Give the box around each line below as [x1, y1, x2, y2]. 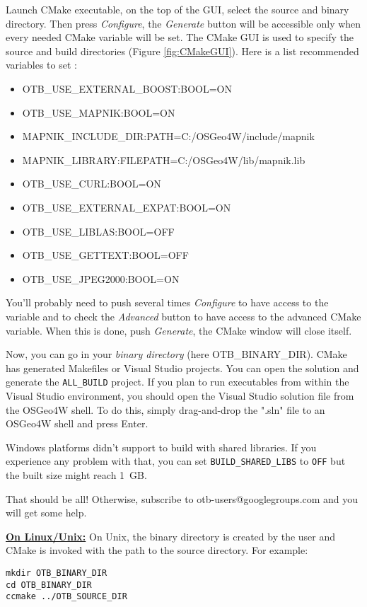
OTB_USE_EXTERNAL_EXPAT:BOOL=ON [22, 200, 231, 214]
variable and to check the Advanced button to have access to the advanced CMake [6, 308, 361, 323]
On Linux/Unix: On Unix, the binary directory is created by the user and [6, 528, 336, 543]
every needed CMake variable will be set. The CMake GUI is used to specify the [6, 30, 354, 45]
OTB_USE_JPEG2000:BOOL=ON [22, 271, 180, 286]
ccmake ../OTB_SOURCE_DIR [6, 591, 127, 602]
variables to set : [6, 57, 77, 72]
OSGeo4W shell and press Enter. [6, 416, 148, 431]
